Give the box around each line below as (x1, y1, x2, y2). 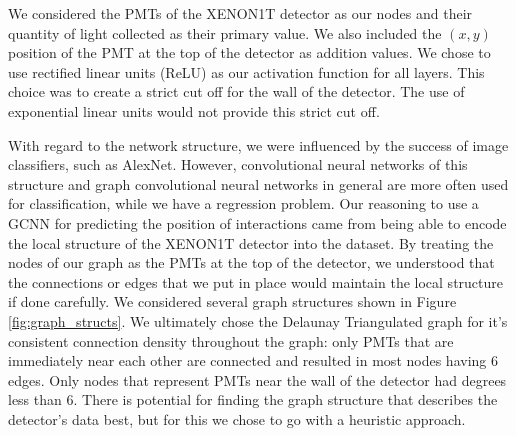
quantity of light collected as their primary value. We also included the (8, 22, 442, 43)
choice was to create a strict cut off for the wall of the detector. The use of (8, 81, 465, 102)
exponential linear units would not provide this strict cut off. (8, 100, 380, 121)
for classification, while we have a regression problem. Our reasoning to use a (8, 193, 479, 214)
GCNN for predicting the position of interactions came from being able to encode (8, 212, 507, 233)
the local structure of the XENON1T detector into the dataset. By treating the (8, 232, 494, 253)
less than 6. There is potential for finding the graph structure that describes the (8, 389, 498, 410)
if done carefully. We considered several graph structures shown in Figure (8, 291, 457, 312)
